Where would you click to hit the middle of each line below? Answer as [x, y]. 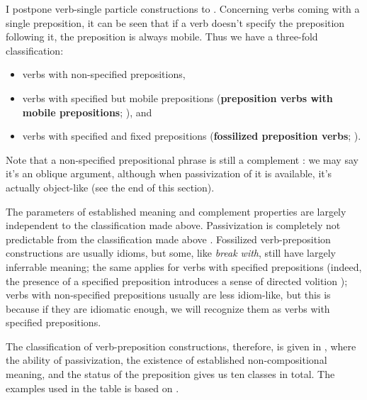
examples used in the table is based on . [92, 388]
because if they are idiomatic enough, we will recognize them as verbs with [168, 308]
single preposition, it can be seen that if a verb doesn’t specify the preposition [175, 22]
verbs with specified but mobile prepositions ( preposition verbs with [177, 98]
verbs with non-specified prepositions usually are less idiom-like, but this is [168, 295]
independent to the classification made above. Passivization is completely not [173, 225]
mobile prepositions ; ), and [87, 112]
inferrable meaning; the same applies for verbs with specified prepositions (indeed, [184, 266]
